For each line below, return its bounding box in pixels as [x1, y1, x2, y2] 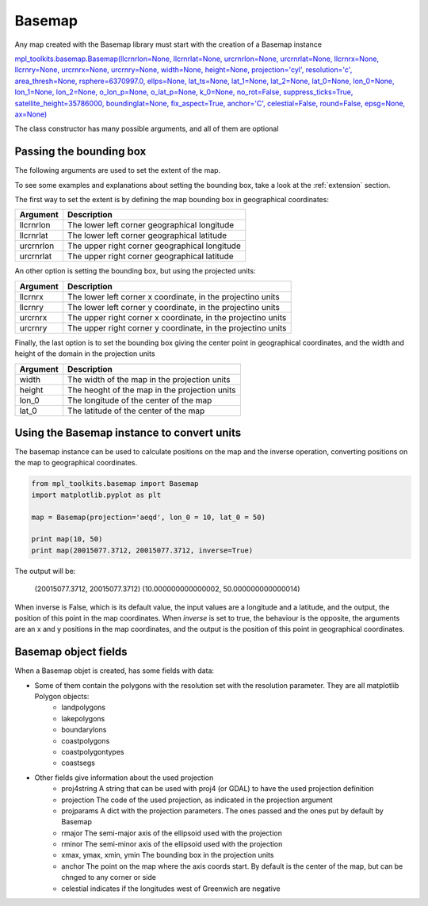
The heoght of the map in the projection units [67, 384, 236, 396]
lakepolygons [61, 713, 105, 723]
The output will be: [14, 566, 76, 575]
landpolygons [61, 702, 106, 713]
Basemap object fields [14, 645, 128, 659]
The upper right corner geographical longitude [67, 240, 241, 251]
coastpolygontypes [61, 747, 124, 756]
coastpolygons [61, 736, 110, 745]
